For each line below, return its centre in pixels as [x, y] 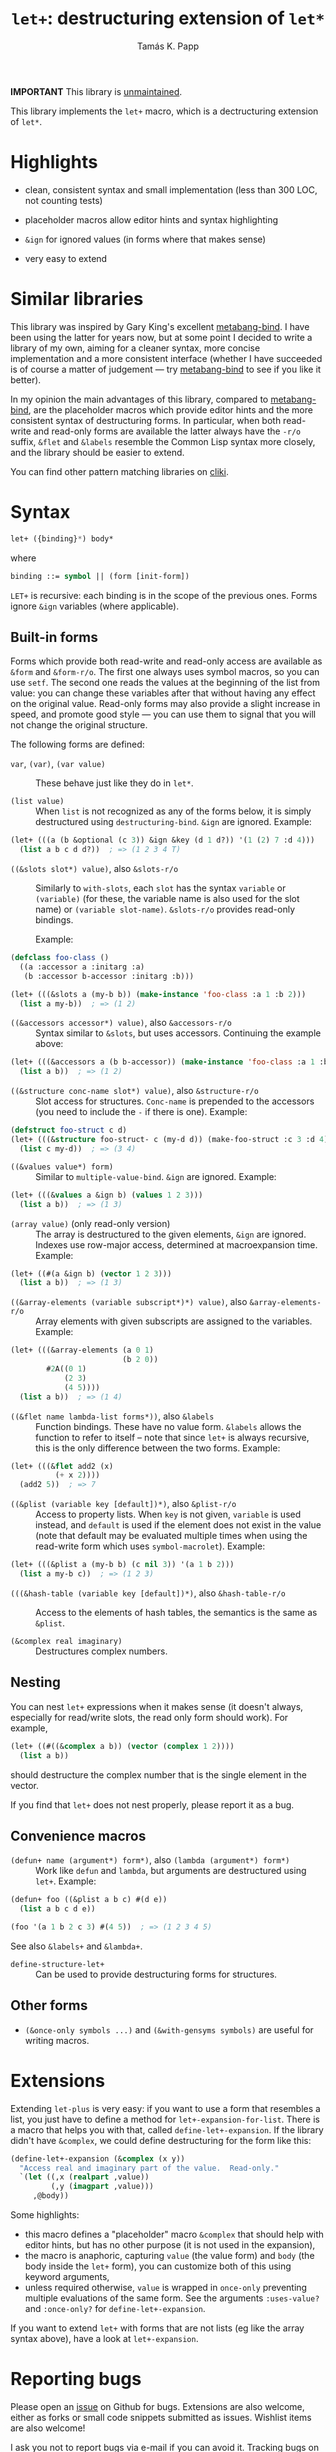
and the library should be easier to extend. [97, 452]
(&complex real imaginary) [66, 1641]
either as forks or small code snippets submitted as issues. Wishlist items [161, 2417]
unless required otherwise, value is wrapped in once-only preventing [166, 2288]
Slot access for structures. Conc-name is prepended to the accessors [175, 1101]
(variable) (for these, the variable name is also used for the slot [167, 899]
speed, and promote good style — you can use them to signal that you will [163, 714]
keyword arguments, [67, 2277]
